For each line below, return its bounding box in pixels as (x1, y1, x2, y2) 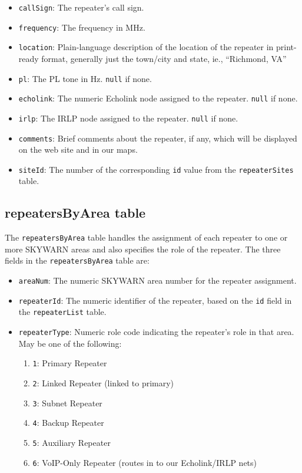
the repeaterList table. (18, 306, 107, 318)
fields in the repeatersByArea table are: (5, 254, 150, 267)
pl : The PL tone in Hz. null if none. (18, 72, 152, 84)
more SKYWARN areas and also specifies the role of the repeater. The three (5, 242, 281, 255)
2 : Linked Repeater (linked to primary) (32, 377, 174, 389)
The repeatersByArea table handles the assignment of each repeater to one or (5, 231, 288, 244)
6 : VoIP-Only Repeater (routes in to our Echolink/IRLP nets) (32, 456, 257, 468)
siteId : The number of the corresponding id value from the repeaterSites (18, 163, 294, 175)
